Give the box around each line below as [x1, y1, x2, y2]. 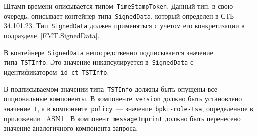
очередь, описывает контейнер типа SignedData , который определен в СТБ [4, 10, 234, 21]
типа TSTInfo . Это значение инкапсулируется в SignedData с [4, 57, 194, 67]
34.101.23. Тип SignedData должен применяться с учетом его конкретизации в [4, 20, 245, 31]
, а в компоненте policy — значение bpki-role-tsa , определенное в [37, 103, 253, 113]
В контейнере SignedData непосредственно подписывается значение [4, 47, 213, 57]
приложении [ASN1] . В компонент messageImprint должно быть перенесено [4, 113, 241, 123]
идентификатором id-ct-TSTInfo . [4, 66, 109, 77]
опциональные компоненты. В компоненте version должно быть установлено [4, 93, 242, 104]
